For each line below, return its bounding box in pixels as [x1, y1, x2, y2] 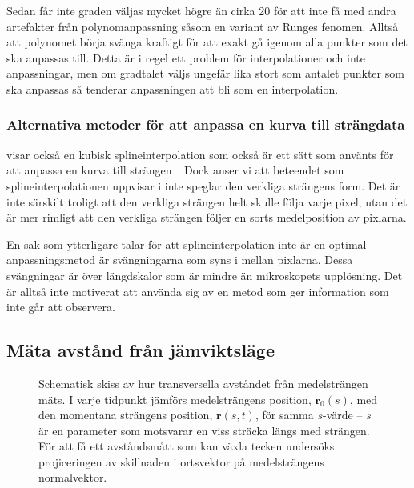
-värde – [323, 406, 363, 423]
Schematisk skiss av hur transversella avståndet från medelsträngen [38, 374, 368, 391]
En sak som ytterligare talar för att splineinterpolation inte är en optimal [6, 235, 367, 252]
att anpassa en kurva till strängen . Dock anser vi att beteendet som [6, 162, 344, 178]
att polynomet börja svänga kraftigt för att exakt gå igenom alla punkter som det [6, 34, 408, 50]
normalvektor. [38, 469, 107, 486]
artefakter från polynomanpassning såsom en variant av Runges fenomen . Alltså [6, 18, 399, 34]
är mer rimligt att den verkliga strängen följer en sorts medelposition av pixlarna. [6, 209, 407, 226]
